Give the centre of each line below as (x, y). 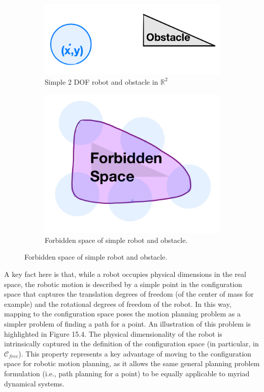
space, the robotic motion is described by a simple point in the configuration (123, 284)
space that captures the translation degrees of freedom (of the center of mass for (129, 294)
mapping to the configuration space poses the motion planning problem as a (122, 314)
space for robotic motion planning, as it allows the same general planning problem (132, 363)
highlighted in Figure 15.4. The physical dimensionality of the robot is (113, 333)
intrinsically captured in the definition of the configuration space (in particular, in (131, 344)
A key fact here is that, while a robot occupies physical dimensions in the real (125, 274)
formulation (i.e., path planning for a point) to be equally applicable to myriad (127, 373)
